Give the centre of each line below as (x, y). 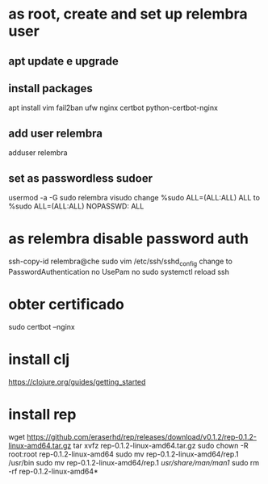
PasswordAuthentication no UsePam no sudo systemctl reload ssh (119, 271)
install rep (42, 414)
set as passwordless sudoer (81, 178)
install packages (50, 88)
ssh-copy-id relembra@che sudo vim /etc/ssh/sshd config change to (120, 262)
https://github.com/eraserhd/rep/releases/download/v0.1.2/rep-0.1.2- (142, 436)
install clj (39, 359)
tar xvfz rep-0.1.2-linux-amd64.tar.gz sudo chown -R (161, 445)
